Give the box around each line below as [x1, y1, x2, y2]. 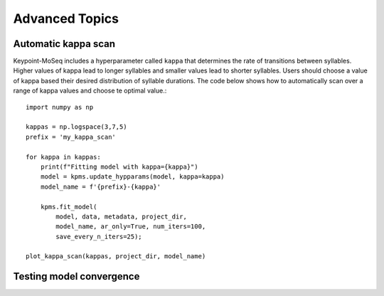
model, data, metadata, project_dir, [55, 212, 188, 221]
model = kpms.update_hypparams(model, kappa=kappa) [40, 173, 225, 181]
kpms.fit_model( [40, 203, 97, 211]
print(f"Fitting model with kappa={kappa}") [40, 162, 198, 171]
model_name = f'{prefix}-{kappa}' [40, 182, 161, 191]
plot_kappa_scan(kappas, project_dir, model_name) [26, 253, 206, 260]
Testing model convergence [13, 270, 140, 282]
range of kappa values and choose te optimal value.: [13, 86, 167, 95]
